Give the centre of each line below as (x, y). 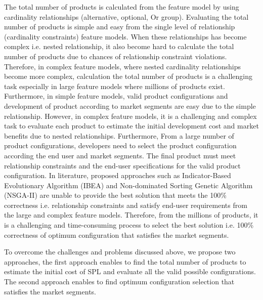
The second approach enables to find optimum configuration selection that (119, 282)
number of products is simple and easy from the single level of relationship (120, 27)
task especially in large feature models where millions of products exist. (115, 86)
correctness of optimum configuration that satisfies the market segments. (117, 234)
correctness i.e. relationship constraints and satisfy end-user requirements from (126, 205)
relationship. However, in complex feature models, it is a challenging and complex (130, 116)
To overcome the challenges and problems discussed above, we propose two (120, 252)
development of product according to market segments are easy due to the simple (130, 105)
